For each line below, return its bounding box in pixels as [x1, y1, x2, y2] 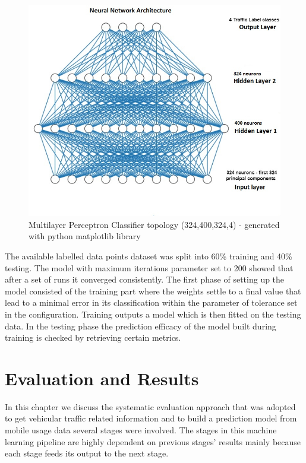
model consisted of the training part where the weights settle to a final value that [5, 284, 301, 297]
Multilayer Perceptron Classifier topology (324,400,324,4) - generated [29, 218, 280, 230]
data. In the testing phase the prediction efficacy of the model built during [5, 319, 276, 332]
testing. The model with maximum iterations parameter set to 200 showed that [5, 261, 294, 274]
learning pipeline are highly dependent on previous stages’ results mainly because [5, 435, 301, 448]
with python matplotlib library [29, 230, 141, 242]
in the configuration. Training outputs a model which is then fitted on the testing [5, 307, 301, 320]
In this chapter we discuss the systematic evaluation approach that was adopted [5, 400, 296, 413]
